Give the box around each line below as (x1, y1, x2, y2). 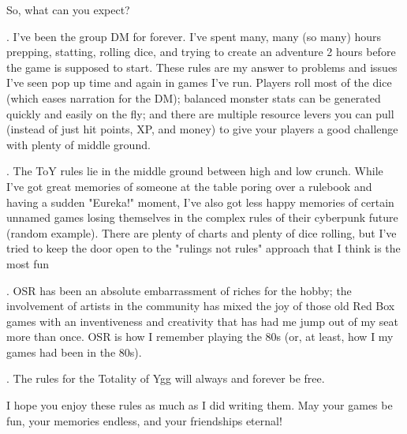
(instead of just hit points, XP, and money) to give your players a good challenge (6, 121, 398, 137)
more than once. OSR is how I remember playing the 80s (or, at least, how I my (6, 328, 394, 345)
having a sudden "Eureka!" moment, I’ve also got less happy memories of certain (6, 193, 394, 210)
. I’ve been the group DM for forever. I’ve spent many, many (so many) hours (6, 28, 382, 44)
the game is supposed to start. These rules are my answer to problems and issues (6, 58, 398, 75)
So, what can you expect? (6, 2, 130, 17)
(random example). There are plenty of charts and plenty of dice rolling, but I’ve (6, 224, 397, 241)
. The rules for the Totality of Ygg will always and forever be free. (6, 370, 325, 387)
